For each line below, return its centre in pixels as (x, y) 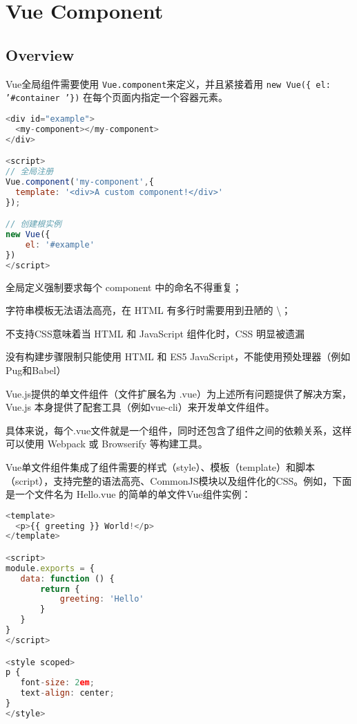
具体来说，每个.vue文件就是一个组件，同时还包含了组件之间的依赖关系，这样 (179, 430)
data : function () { (67, 578)
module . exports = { (50, 568)
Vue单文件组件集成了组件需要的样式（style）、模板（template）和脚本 (161, 466)
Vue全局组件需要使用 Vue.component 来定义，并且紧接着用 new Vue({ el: (168, 83)
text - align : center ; (67, 693)
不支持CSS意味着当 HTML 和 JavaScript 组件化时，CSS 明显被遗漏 (155, 333)
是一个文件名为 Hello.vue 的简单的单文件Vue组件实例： (128, 494)
